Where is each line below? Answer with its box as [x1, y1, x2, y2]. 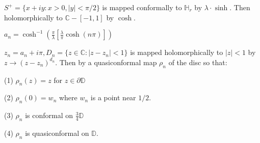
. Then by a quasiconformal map [55, 56, 157, 67]
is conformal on [25, 110, 73, 121]
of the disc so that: [168, 56, 227, 67]
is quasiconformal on [25, 127, 89, 138]
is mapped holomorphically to [130, 47, 223, 58]
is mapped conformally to [102, 2, 182, 12]
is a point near [90, 92, 136, 103]
